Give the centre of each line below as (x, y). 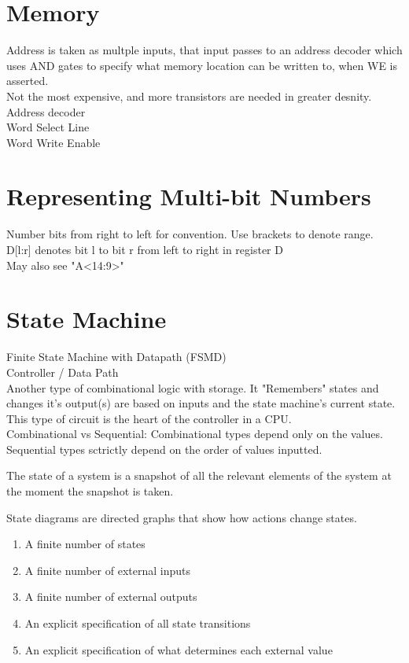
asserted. (28, 81)
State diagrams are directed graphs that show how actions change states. (182, 517)
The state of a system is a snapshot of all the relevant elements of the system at (199, 475)
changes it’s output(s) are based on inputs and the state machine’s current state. (201, 403)
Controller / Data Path (63, 372)
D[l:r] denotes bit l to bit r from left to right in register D (145, 249)
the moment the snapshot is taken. (90, 491)
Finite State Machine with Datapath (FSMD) (116, 357)
